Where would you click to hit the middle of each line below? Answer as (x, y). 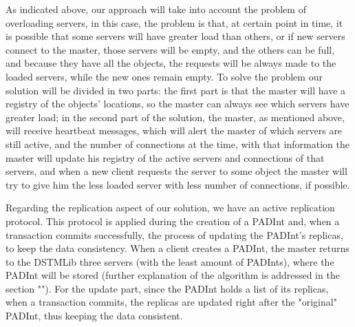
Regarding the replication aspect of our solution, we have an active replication (170, 208)
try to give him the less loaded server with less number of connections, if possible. (178, 184)
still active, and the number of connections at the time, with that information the (177, 144)
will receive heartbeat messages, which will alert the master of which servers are (174, 130)
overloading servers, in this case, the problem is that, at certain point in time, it (174, 22)
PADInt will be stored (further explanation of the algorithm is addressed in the (173, 275)
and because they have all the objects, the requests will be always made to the (171, 63)
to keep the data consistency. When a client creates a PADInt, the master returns (177, 248)
